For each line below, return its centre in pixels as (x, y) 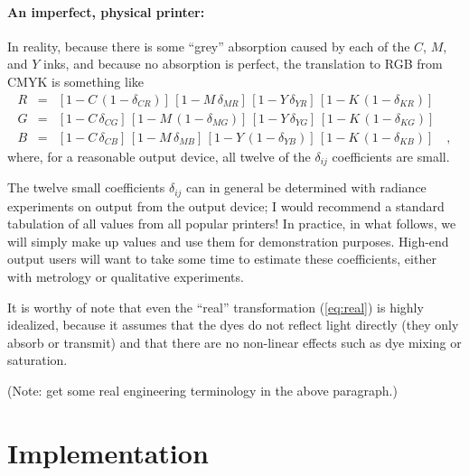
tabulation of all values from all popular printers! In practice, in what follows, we (232, 224)
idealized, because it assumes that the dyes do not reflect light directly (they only (233, 325)
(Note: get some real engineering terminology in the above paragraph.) (202, 390)
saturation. (38, 360)
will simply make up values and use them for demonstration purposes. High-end (228, 241)
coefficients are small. (391, 156)
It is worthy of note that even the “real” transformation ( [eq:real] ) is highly (216, 307)
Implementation (108, 452)
